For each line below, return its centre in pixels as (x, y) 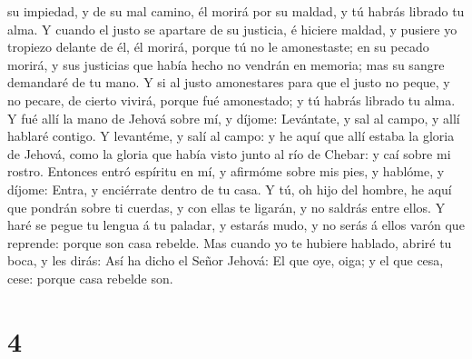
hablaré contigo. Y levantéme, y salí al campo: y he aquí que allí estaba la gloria (231, 136)
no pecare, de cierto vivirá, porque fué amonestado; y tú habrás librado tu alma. (231, 100)
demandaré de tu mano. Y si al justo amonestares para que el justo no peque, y (229, 82)
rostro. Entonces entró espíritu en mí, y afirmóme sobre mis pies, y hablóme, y (226, 171)
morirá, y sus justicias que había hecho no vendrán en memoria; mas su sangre (226, 64)
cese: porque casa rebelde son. (90, 278)
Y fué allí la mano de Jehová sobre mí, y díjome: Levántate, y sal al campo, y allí (234, 118)
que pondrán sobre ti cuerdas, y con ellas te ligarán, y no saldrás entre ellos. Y (226, 207)
